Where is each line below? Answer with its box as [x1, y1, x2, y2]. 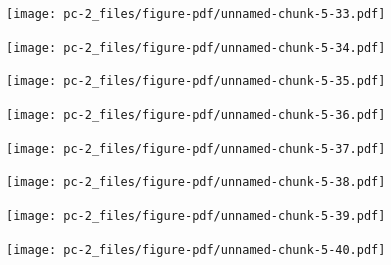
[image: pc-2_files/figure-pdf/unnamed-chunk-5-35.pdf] [6, 74, 386, 89]
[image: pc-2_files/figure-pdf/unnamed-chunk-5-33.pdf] [6, 7, 386, 21]
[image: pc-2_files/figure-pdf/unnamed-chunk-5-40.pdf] [6, 242, 386, 257]
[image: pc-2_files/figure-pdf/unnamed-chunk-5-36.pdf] [6, 107, 386, 122]
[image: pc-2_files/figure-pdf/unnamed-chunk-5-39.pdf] [6, 208, 386, 223]
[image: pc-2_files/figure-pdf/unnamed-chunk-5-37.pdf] [6, 141, 386, 156]
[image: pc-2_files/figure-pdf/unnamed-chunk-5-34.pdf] [6, 40, 386, 55]
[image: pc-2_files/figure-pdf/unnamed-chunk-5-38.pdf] [6, 175, 386, 190]
